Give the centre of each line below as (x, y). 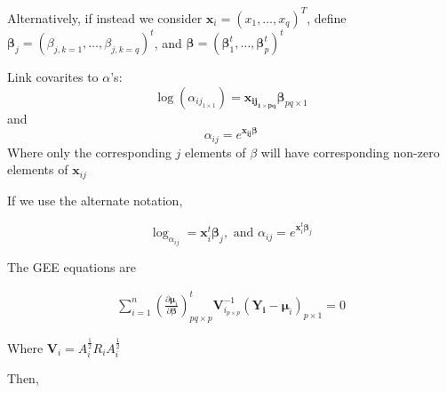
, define (327, 17)
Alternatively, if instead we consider (105, 17)
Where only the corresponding (89, 152)
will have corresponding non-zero (350, 152)
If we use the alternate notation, (95, 200)
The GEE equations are (72, 266)
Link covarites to (53, 76)
